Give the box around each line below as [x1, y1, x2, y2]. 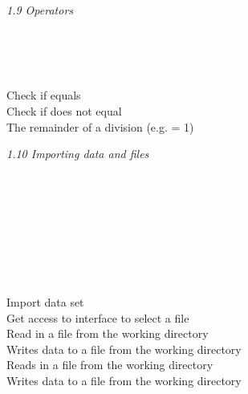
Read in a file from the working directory [6, 325, 209, 342]
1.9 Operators [6, 2, 74, 18]
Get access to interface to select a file [6, 309, 189, 326]
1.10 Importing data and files [6, 145, 149, 162]
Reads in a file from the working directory [6, 356, 213, 373]
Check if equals [6, 87, 81, 104]
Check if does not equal [6, 102, 122, 119]
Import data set [6, 293, 84, 310]
